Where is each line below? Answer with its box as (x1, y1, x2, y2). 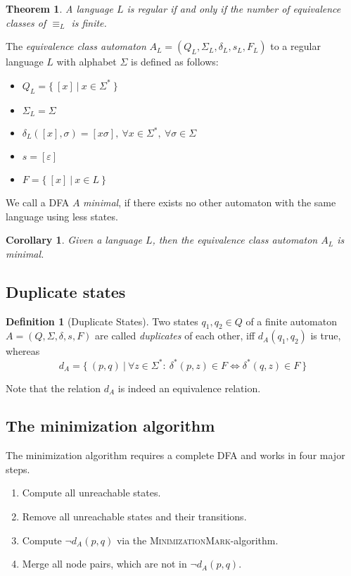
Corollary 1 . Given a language (6, 232, 142, 247)
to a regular (270, 39, 321, 54)
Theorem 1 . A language (6, 1, 113, 15)
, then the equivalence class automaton (152, 232, 318, 247)
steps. (6, 461, 30, 476)
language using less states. (6, 208, 118, 223)
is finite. (71, 15, 107, 30)
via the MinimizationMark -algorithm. (116, 532, 279, 547)
